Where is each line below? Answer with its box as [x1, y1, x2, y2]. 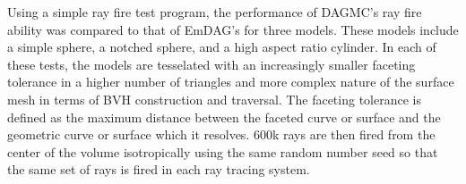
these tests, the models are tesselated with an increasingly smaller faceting [7, 54, 416, 73]
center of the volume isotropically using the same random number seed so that [7, 142, 438, 161]
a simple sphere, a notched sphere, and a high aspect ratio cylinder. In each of [7, 38, 436, 56]
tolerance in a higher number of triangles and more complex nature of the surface [7, 72, 454, 91]
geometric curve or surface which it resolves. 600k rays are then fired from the [7, 125, 436, 144]
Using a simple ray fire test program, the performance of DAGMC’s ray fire [7, 3, 422, 21]
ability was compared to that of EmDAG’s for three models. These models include [7, 20, 459, 38]
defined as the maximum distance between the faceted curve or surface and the [7, 107, 441, 126]
